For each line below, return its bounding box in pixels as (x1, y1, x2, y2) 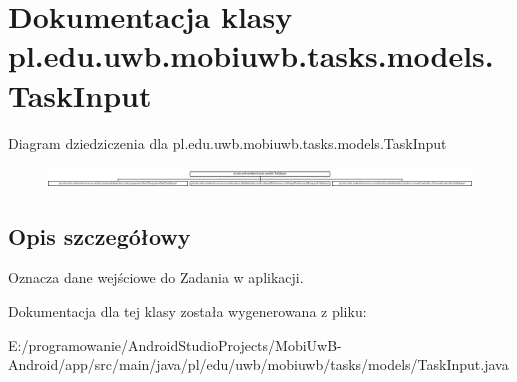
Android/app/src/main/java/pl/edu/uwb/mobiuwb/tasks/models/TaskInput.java (8, 354, 509, 375)
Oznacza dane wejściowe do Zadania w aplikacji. (8, 267, 304, 288)
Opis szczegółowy (8, 220, 191, 251)
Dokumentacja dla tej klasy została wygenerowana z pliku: (8, 301, 367, 322)
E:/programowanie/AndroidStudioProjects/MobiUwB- (8, 334, 342, 355)
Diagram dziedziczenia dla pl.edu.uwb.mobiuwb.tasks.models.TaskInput (8, 132, 447, 153)
